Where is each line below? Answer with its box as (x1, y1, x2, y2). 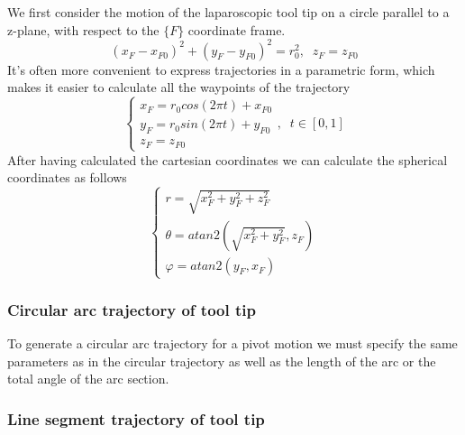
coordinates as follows (7, 168, 127, 187)
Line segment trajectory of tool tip (7, 407, 265, 430)
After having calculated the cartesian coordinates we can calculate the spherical (7, 150, 448, 169)
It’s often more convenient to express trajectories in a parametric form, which (7, 60, 435, 79)
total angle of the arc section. (7, 369, 169, 388)
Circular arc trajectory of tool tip (7, 298, 256, 320)
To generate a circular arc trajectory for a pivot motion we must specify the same (7, 334, 458, 353)
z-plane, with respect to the (7, 20, 160, 39)
